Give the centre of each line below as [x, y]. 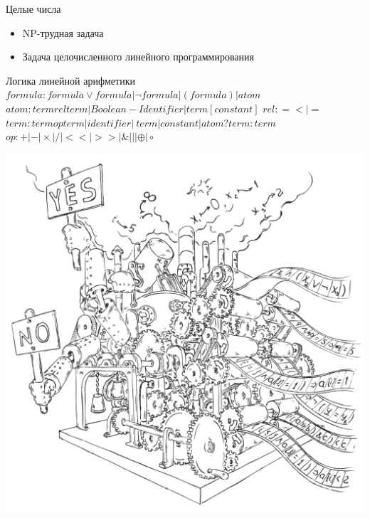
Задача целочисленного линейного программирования [138, 57]
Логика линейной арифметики [70, 80]
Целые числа [33, 9]
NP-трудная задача [63, 32]
